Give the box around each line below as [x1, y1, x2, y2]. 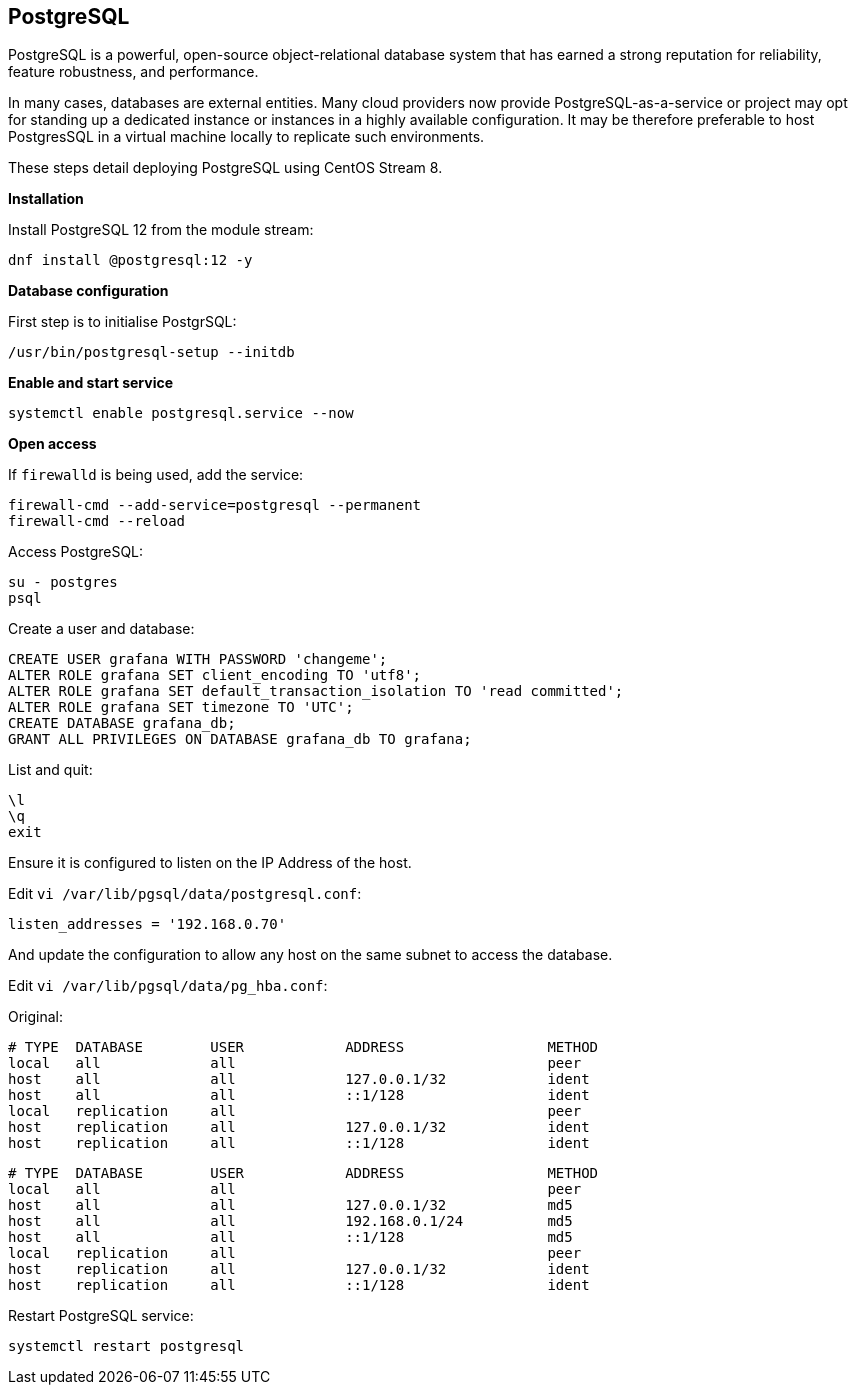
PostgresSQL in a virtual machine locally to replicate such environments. [8, 128, 485, 146]
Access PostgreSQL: [8, 543, 144, 561]
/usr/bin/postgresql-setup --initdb [8, 344, 295, 361]
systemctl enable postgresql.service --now [8, 405, 354, 422]
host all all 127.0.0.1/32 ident [8, 1071, 590, 1088]
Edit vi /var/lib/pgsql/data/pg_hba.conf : [8, 977, 328, 995]
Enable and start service [8, 374, 174, 392]
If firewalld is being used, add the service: [8, 466, 304, 484]
